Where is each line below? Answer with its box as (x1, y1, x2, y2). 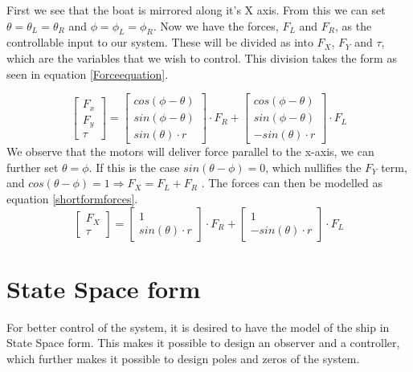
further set (6, 158, 59, 175)
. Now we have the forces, (153, 17, 279, 34)
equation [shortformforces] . (6, 190, 138, 207)
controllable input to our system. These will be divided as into (6, 34, 313, 51)
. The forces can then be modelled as (201, 174, 382, 191)
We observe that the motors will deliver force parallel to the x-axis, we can (6, 143, 374, 160)
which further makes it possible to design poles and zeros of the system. (6, 350, 360, 366)
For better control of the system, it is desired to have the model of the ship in (6, 318, 390, 335)
